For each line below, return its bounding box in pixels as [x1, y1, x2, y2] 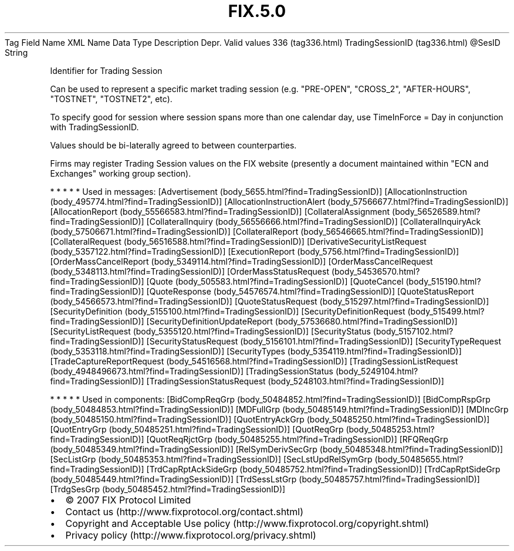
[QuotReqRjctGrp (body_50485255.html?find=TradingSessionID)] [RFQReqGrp [146, 434, 448, 444]
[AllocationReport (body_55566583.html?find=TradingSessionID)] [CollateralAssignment [50, 206, 390, 217]
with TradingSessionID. [50, 121, 139, 132]
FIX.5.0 [228, 1, 286, 21]
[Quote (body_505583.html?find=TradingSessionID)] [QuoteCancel [146, 276, 404, 286]
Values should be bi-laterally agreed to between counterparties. [50, 140, 297, 150]
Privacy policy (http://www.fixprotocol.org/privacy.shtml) [65, 529, 316, 541]
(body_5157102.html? [373, 326, 454, 336]
